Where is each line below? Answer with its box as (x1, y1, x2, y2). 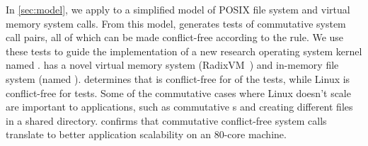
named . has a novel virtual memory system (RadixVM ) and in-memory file (6, 57, 339, 72)
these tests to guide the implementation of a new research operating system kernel (6, 43, 362, 58)
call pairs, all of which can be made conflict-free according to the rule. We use (6, 30, 344, 45)
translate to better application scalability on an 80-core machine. (6, 127, 287, 142)
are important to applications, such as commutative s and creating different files (6, 99, 353, 114)
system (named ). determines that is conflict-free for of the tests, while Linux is (6, 71, 350, 86)
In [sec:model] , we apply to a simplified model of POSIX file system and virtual (6, 2, 350, 16)
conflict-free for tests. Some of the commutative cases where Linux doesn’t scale (6, 85, 351, 100)
